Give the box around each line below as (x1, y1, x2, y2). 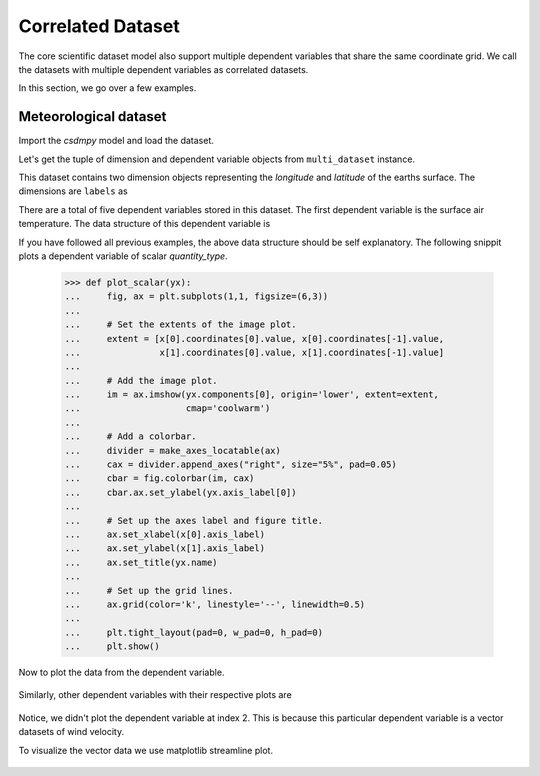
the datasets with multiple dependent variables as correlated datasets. (18, 63, 309, 75)
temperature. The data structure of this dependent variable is (18, 218, 271, 230)
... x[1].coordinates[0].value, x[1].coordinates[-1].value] (64, 346, 445, 358)
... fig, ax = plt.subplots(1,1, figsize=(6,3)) (64, 291, 329, 302)
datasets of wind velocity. (18, 726, 125, 738)
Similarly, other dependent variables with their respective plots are (18, 689, 292, 701)
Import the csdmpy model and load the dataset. (18, 135, 215, 147)
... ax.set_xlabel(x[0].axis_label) (64, 528, 265, 540)
